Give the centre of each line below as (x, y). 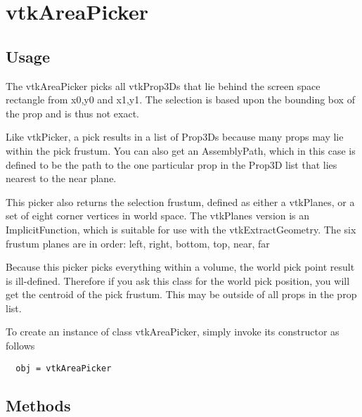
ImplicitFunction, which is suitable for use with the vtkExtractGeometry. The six (181, 229)
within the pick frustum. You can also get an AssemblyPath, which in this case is (181, 150)
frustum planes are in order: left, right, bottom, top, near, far (138, 243)
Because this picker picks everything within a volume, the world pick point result (180, 267)
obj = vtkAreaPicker (64, 368)
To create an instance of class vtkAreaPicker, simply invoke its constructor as (173, 332)
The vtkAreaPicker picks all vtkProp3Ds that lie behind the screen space (163, 85)
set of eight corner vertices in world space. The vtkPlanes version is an (158, 216)
